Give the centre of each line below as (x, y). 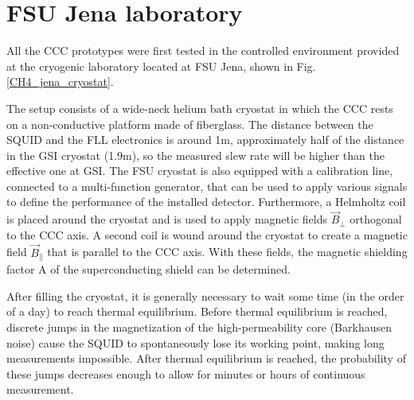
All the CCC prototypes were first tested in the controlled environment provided (203, 50)
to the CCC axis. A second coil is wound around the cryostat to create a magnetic (207, 234)
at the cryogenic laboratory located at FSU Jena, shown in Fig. (161, 66)
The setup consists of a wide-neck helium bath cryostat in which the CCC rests (200, 108)
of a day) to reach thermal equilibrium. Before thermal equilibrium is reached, (197, 311)
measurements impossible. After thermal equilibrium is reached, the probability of (206, 358)
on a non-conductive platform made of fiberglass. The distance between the (190, 124)
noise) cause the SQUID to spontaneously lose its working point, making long (195, 342)
